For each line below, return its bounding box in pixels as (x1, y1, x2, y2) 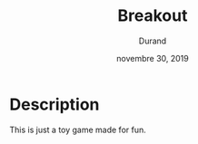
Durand (138, 35, 167, 46)
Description (9, 94, 100, 114)
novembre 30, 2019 (116, 53, 189, 63)
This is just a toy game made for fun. (9, 124, 147, 135)
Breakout (117, 5, 188, 26)
